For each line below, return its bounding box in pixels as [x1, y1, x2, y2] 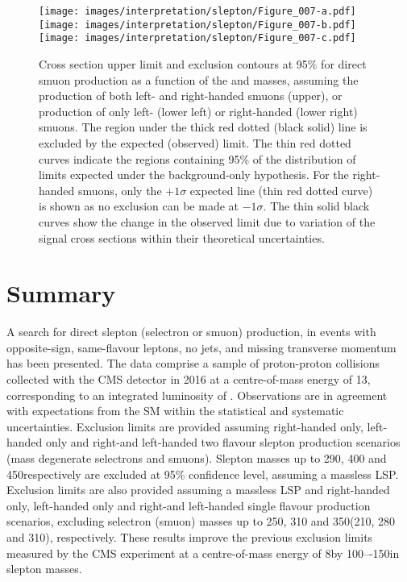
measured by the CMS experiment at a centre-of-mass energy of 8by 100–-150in [6, 544, 400, 561]
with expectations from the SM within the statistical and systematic [6, 402, 344, 419]
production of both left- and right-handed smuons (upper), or [39, 87, 343, 104]
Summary [6, 276, 116, 310]
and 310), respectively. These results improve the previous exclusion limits [6, 528, 373, 545]
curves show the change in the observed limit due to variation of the [39, 213, 376, 230]
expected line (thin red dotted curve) [189, 181, 373, 198]
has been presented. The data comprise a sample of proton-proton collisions [6, 355, 380, 372]
